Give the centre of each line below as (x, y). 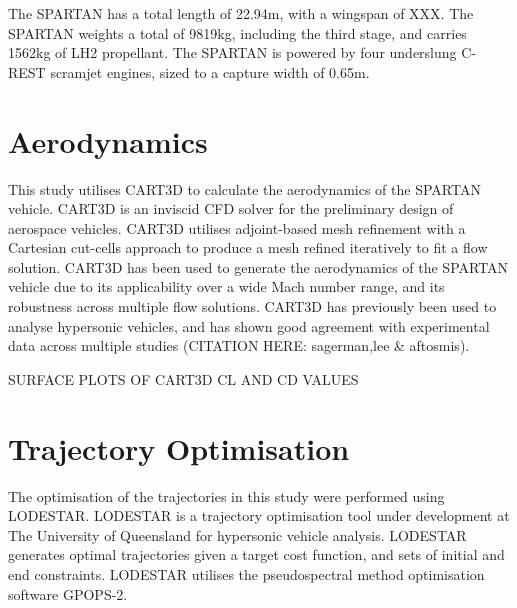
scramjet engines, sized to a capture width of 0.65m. (210, 71)
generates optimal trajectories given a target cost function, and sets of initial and (256, 554)
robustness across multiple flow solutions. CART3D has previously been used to (252, 306)
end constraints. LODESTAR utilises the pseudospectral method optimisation (246, 573)
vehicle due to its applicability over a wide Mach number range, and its (226, 286)
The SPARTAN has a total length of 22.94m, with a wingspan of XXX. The (241, 13)
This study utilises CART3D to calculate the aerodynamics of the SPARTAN (244, 188)
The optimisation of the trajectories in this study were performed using (226, 495)
